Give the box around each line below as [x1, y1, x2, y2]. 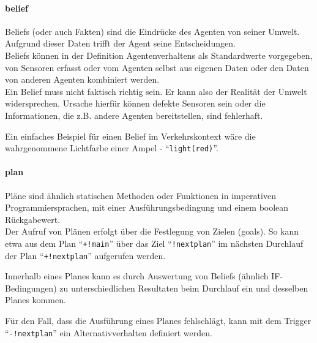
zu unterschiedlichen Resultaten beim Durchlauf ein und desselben [59, 281, 308, 294]
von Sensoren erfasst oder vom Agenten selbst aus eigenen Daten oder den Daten [5, 61, 309, 73]
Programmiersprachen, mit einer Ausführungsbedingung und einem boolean [5, 201, 289, 214]
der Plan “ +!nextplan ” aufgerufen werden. [5, 249, 166, 262]
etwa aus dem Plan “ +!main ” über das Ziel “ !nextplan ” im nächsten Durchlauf [5, 236, 304, 249]
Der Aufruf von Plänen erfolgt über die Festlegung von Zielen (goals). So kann [5, 225, 299, 238]
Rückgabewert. [5, 213, 61, 225]
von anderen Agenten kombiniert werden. [5, 73, 160, 86]
